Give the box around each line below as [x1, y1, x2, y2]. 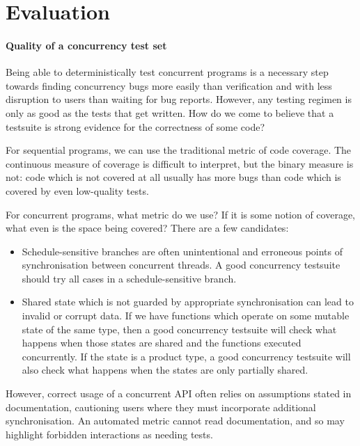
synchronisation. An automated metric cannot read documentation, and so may [6, 413, 345, 428]
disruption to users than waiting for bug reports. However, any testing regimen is [6, 92, 352, 106]
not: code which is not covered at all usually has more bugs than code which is [6, 170, 341, 184]
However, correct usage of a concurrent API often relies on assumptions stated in [6, 386, 352, 401]
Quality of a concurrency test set [6, 38, 167, 52]
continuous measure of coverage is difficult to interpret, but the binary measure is [6, 156, 354, 170]
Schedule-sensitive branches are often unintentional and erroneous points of [22, 244, 343, 258]
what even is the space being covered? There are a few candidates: [6, 221, 289, 235]
